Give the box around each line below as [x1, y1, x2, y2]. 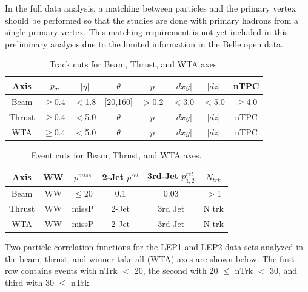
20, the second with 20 [134, 264, 218, 277]
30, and [270, 264, 298, 277]
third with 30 [5, 276, 54, 288]
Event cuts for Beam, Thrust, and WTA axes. [31, 148, 202, 161]
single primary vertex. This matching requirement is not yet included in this [5, 25, 288, 38]
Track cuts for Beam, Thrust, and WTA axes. [49, 58, 219, 70]
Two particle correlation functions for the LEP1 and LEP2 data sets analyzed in [5, 240, 303, 253]
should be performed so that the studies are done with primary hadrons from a [5, 13, 299, 26]
